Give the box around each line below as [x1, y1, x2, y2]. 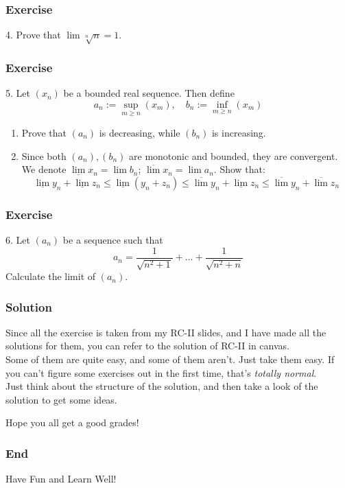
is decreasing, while [99, 126, 180, 140]
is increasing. [211, 126, 266, 140]
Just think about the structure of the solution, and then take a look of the [5, 379, 318, 393]
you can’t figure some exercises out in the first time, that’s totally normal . [5, 365, 317, 380]
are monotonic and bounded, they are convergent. [129, 148, 338, 163]
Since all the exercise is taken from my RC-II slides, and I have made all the [5, 325, 326, 339]
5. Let [5, 86, 30, 100]
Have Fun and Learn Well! [5, 472, 117, 486]
